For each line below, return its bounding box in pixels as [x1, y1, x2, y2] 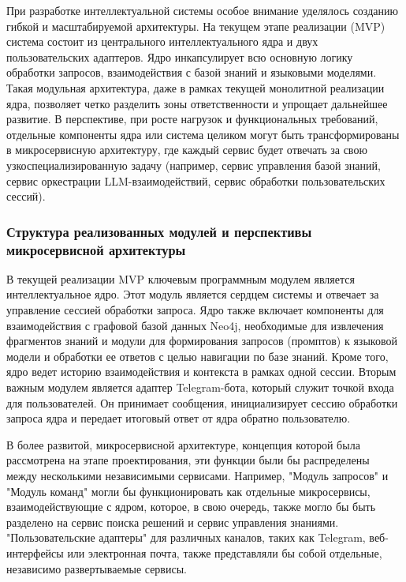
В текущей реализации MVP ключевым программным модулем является [6, 270, 355, 287]
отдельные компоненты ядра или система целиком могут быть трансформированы [6, 126, 400, 142]
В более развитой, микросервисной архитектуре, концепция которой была [6, 436, 360, 452]
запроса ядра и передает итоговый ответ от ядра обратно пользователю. [6, 410, 351, 426]
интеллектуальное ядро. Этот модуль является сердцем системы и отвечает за [6, 286, 379, 302]
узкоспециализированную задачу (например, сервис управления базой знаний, [6, 156, 381, 173]
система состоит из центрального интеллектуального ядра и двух [6, 33, 318, 50]
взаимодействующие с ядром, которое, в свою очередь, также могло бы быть [6, 498, 376, 515]
